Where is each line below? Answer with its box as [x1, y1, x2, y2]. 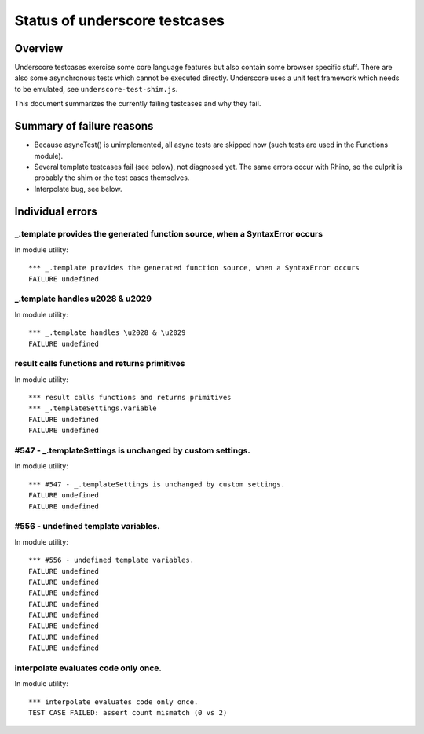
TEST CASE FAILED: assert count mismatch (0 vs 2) [28, 708, 228, 717]
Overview [14, 42, 64, 55]
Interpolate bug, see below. [34, 184, 122, 193]
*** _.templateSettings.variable [28, 404, 157, 413]
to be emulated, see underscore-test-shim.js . [14, 84, 178, 94]
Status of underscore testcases [14, 12, 225, 29]
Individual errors [14, 204, 97, 218]
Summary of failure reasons [14, 119, 154, 133]
